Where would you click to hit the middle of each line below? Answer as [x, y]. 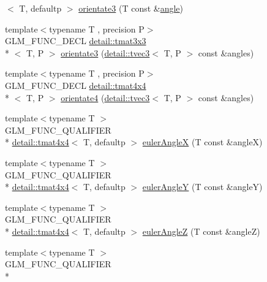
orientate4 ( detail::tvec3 [105, 97]
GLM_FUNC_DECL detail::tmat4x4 [76, 85]
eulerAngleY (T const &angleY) [202, 187]
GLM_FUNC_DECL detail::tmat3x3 [76, 41]
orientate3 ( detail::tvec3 [105, 52]
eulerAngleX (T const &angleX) [202, 142]
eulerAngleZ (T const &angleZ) [201, 231]
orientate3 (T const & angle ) [131, 8]
